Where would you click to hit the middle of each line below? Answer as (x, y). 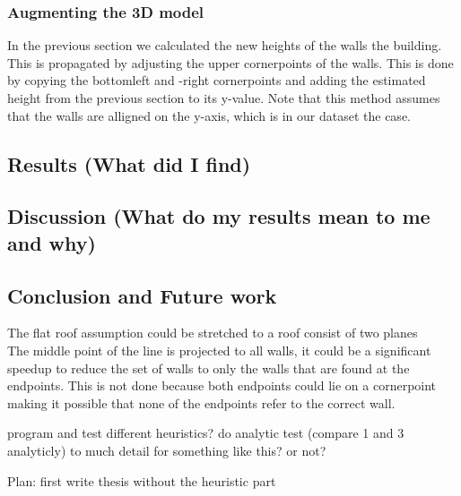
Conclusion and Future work (142, 295)
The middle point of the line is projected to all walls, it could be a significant (219, 350)
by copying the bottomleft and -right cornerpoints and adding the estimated (217, 80)
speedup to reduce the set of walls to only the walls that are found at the (209, 368)
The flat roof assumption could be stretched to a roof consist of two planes (213, 333)
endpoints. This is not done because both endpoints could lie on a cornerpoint (222, 385)
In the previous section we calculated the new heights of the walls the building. (225, 45)
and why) (52, 242)
